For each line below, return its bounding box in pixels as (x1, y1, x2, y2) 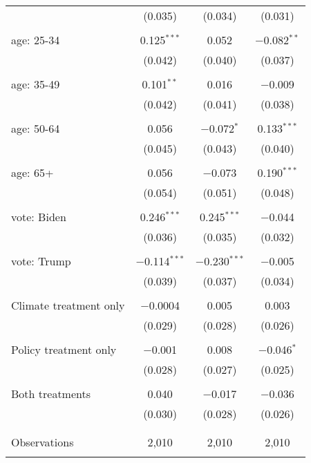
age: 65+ (11, 164, 54, 180)
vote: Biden (11, 209, 66, 225)
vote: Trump (11, 253, 71, 269)
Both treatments (11, 386, 91, 401)
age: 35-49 (11, 76, 60, 92)
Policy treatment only (11, 341, 117, 357)
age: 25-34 (11, 32, 60, 48)
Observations (11, 434, 74, 450)
